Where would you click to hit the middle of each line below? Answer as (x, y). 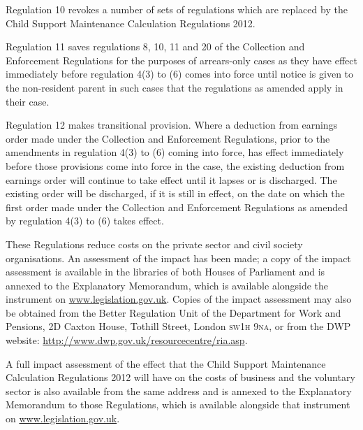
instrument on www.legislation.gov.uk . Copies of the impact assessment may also (179, 299)
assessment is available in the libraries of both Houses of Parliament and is (165, 272)
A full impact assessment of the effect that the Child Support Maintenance (166, 363)
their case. (28, 101)
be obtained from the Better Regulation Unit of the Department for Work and (173, 312)
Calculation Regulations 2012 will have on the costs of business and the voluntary (180, 377)
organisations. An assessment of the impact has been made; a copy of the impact (178, 258)
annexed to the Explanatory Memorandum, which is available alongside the (167, 285)
